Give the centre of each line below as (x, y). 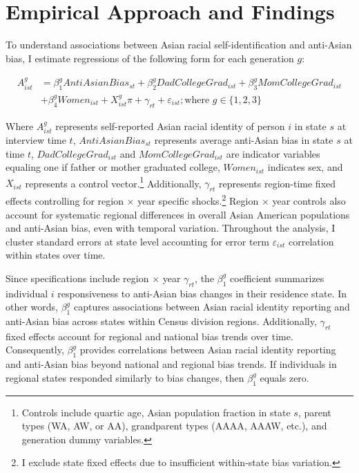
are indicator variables (273, 153)
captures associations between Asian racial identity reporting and (212, 307)
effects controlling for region (65, 200)
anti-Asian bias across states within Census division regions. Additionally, (161, 321)
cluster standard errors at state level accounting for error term (137, 241)
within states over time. (56, 255)
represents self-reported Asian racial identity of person (170, 126)
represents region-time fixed (277, 183)
